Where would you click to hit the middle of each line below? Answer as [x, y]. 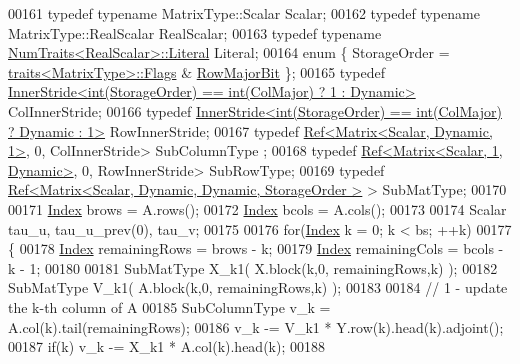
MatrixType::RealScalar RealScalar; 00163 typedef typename [195, 32]
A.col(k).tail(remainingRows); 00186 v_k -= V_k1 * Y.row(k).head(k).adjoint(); [256, 326]
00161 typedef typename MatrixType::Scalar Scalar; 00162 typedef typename [244, 13]
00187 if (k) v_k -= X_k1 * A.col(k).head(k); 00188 [166, 346]
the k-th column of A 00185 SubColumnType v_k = [169, 306]
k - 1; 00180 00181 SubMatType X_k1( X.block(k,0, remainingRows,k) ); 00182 [253, 267]
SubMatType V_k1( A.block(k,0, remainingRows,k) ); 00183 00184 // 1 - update [258, 287]
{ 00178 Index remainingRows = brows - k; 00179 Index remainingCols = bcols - [256, 248]
